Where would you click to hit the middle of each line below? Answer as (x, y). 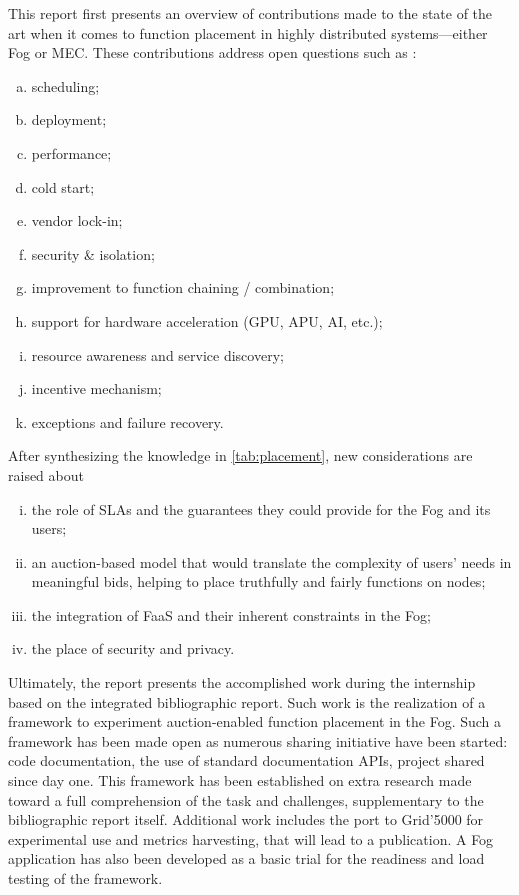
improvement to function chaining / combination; (183, 287)
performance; (71, 152)
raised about (46, 474)
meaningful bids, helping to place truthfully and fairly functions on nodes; (258, 581)
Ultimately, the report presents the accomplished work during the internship (242, 682)
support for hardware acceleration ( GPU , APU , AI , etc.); (207, 320)
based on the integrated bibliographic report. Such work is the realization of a (247, 701)
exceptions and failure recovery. (127, 421)
